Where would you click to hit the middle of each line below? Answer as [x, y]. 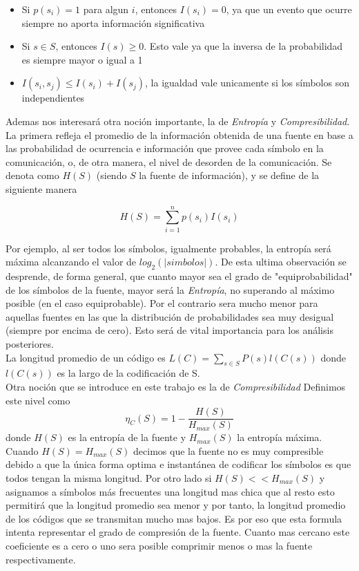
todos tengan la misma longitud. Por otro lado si [109, 478]
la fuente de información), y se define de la [229, 175]
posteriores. [30, 344]
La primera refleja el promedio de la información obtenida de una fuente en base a [179, 134]
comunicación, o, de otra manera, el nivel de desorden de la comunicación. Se [169, 161]
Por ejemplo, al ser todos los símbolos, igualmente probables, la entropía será [168, 248]
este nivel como [38, 400]
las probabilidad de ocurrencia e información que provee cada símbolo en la [165, 148]
